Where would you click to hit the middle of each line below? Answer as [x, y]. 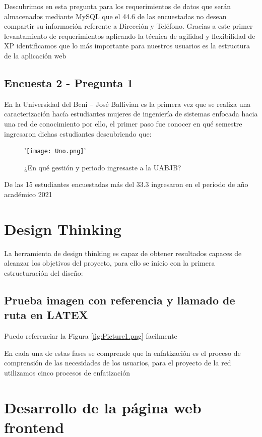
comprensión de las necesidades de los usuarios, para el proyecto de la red [118, 363]
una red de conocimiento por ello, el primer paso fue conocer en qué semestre [123, 123]
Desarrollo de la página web [103, 407]
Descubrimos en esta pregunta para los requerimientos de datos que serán [118, 6]
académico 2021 [28, 194]
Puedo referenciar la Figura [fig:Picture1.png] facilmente [91, 336]
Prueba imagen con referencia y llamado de [120, 300]
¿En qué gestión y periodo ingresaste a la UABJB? [103, 167]
